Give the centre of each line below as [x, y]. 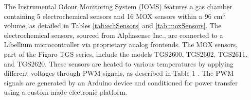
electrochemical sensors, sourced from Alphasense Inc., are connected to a [114, 35]
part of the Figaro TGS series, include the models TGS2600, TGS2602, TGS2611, [126, 54]
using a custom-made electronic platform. [66, 92]
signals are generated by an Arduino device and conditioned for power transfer [121, 82]
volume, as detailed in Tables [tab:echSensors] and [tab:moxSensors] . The [113, 25]
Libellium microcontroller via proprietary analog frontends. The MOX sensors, [121, 44]
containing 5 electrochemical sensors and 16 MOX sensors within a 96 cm [113, 16]
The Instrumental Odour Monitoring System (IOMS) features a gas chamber [118, 6]
